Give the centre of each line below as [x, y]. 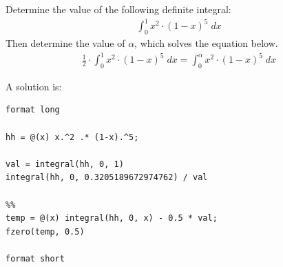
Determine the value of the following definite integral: [118, 9]
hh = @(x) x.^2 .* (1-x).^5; [72, 137]
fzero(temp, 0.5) [45, 231]
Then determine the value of [65, 42]
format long [33, 110]
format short [35, 258]
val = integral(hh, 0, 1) [65, 164]
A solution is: [34, 86]
